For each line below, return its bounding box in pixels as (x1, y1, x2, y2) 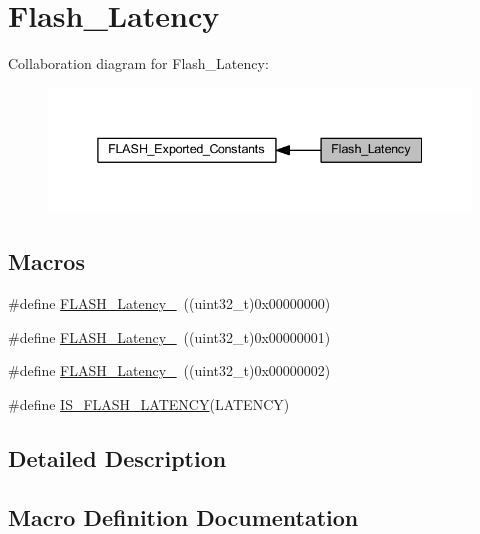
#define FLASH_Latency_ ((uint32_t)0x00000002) (8, 360, 331, 381)
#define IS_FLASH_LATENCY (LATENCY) (8, 393, 290, 414)
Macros (8, 246, 85, 277)
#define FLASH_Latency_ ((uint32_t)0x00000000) (8, 293, 331, 314)
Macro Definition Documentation (8, 501, 359, 532)
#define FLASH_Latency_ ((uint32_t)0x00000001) (8, 326, 331, 347)
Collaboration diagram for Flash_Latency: (8, 53, 269, 74)
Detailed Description (8, 442, 227, 473)
